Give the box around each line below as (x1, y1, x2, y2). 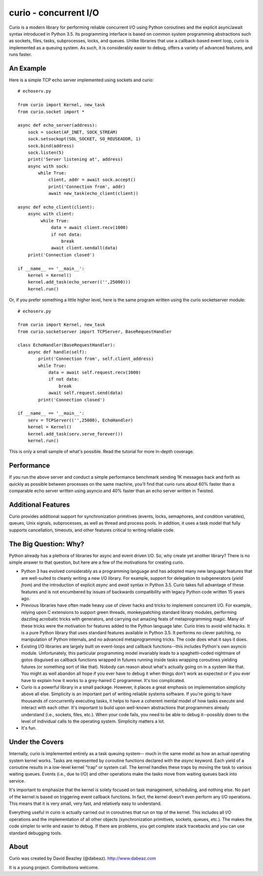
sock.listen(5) (27, 150, 64, 155)
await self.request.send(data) (48, 390, 123, 396)
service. (9, 778, 25, 784)
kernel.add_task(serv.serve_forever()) (27, 431, 123, 437)
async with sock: (27, 163, 69, 169)
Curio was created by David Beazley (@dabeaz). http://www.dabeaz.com (9, 856, 156, 861)
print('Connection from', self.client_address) (38, 356, 154, 362)
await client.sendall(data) (51, 245, 118, 251)
